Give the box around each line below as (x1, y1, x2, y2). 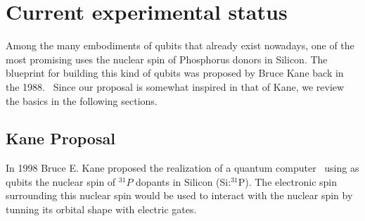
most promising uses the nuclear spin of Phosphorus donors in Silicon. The (6, 51, 328, 66)
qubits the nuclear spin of (6, 174, 116, 189)
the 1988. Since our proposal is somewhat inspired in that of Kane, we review (6, 79, 345, 94)
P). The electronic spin (238, 174, 338, 189)
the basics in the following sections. (6, 93, 158, 108)
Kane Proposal (6, 127, 115, 149)
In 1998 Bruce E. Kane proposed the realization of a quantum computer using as (6, 160, 359, 175)
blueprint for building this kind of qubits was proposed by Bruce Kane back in (6, 65, 344, 80)
